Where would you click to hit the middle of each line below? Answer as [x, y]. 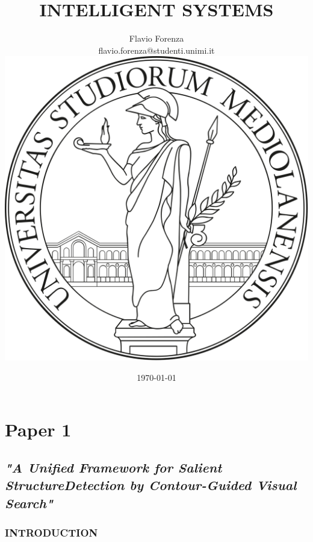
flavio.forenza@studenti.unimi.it [156, 50]
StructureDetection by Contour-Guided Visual [151, 485]
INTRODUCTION [51, 533]
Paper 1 [38, 429]
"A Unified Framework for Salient [113, 467]
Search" [29, 502]
